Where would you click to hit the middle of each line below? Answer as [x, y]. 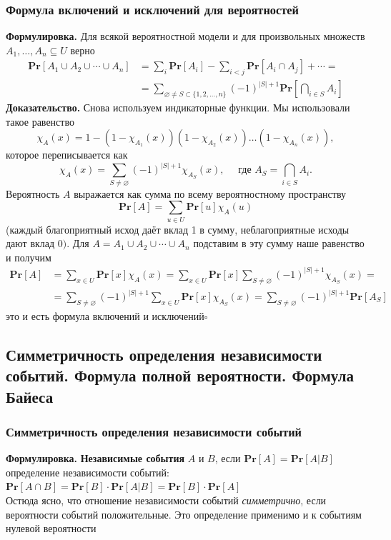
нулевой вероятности [51, 528]
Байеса [30, 396]
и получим [29, 257]
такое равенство [40, 121]
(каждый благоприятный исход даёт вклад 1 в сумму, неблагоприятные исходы [178, 229]
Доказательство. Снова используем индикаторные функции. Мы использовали [178, 107]
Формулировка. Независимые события [95, 458]
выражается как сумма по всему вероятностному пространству [210, 193]
